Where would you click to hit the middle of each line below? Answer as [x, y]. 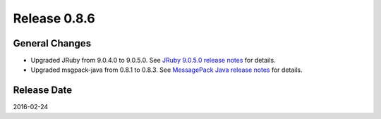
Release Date [43, 90]
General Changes [52, 43]
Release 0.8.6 [54, 18]
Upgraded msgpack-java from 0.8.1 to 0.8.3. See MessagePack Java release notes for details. [167, 70]
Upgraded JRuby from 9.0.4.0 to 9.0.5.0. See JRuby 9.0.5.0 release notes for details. [153, 61]
